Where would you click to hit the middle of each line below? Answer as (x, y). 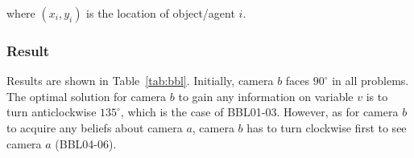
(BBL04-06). (86, 143)
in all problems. (371, 81)
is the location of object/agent (161, 13)
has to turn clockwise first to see (327, 128)
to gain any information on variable (266, 96)
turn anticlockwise (52, 112)
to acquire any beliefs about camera (95, 128)
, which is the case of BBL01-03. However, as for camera (259, 112)
